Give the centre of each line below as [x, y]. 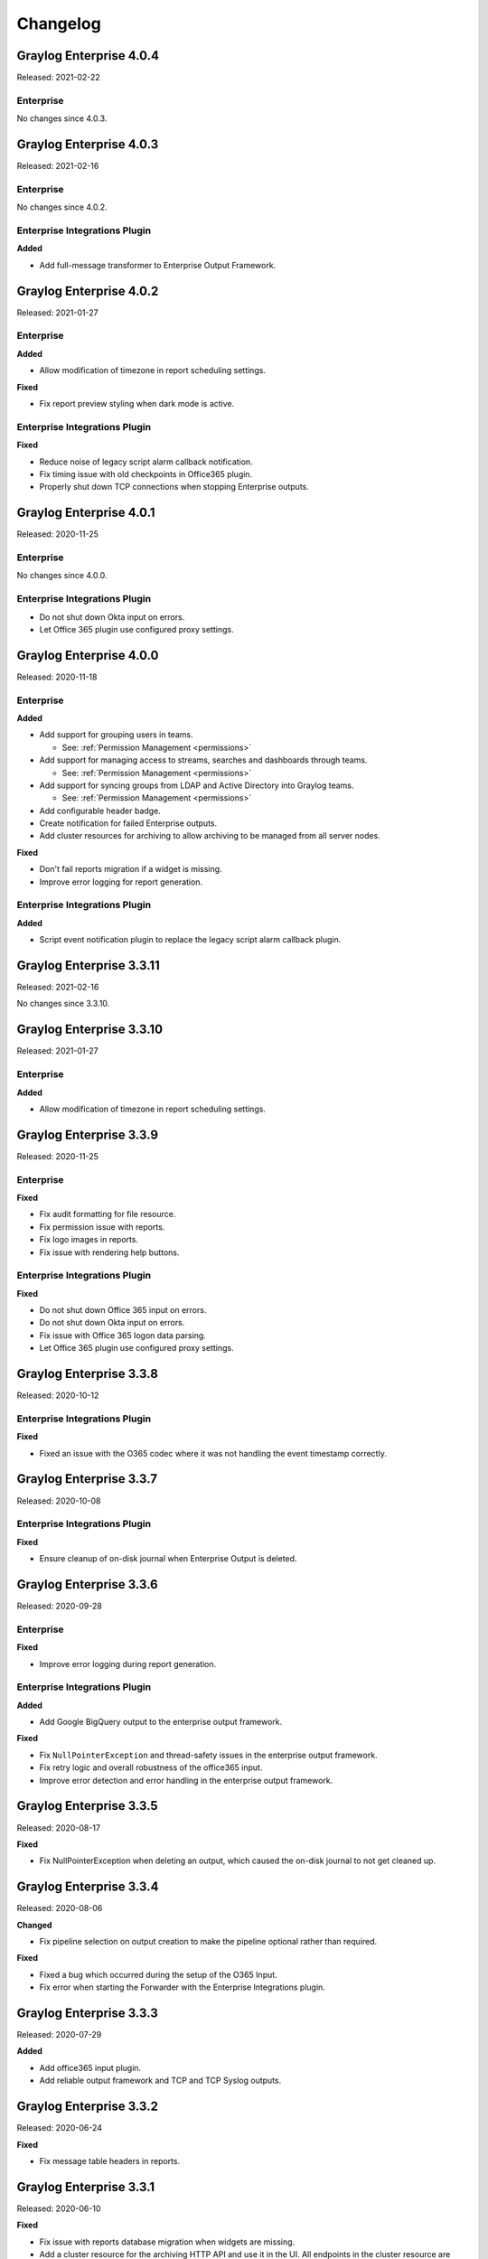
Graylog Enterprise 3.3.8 [87, 1374]
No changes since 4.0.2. [62, 207]
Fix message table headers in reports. [110, 2161]
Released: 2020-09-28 [60, 1606]
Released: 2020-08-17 [59, 1828]
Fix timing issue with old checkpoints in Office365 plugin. [146, 473]
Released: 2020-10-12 [58, 1395]
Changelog [59, 23]
